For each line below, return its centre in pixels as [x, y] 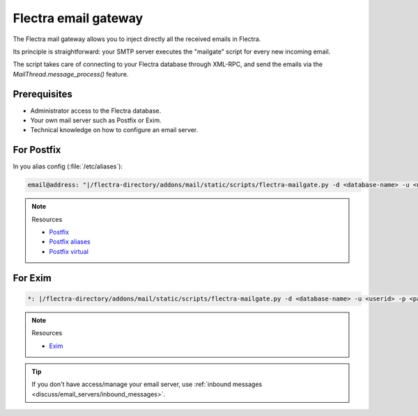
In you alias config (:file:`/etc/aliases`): [68, 166]
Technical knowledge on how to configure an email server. [114, 130]
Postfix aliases [70, 242]
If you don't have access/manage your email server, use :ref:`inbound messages [147, 384]
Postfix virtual [69, 251]
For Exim [32, 278]
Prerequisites [42, 94]
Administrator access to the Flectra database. [96, 111]
